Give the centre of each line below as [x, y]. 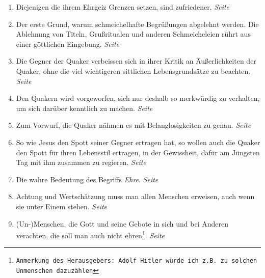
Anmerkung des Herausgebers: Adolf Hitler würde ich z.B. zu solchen [137, 261]
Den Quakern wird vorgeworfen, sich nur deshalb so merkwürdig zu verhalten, [138, 98]
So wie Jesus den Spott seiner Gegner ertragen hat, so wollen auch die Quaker [138, 142]
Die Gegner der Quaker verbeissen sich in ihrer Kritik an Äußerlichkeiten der [136, 61]
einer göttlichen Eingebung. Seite [68, 44]
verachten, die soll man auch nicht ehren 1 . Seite [90, 234]
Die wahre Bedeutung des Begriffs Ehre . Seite [87, 179]
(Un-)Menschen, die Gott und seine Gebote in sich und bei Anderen [122, 223]
